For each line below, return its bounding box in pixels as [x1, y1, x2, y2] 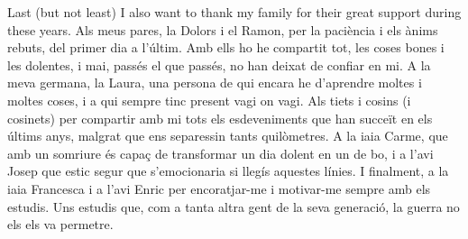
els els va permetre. [7, 215, 114, 234]
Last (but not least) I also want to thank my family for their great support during [7, 3, 462, 21]
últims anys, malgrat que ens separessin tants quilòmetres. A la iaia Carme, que [7, 126, 448, 145]
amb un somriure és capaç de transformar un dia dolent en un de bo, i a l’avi [7, 143, 434, 162]
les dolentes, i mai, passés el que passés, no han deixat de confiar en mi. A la [7, 55, 431, 74]
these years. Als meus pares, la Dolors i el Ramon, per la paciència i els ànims [7, 20, 438, 39]
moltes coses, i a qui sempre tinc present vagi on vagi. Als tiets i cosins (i [7, 90, 411, 109]
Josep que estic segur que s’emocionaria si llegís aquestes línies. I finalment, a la [7, 161, 449, 180]
